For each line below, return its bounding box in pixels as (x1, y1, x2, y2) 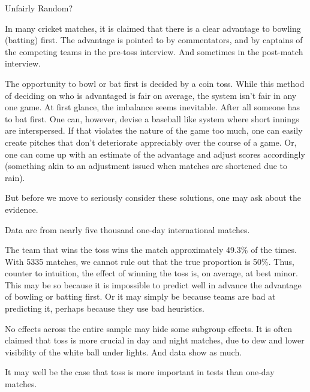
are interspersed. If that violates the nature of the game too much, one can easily (5, 124, 303, 137)
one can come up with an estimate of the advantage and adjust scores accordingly (5, 147, 305, 160)
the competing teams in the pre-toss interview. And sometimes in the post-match (5, 45, 303, 58)
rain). (5, 171, 25, 183)
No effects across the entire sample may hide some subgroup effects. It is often (5, 322, 292, 334)
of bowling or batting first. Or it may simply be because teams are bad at (5, 290, 276, 303)
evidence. (5, 203, 38, 215)
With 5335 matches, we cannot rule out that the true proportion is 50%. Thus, (5, 255, 294, 267)
